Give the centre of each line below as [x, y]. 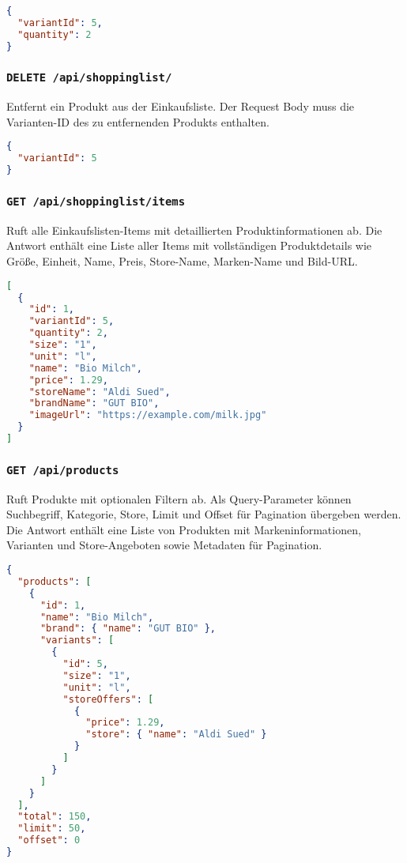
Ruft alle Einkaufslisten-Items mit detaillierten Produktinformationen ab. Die [194, 230]
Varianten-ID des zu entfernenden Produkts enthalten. [138, 121]
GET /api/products [63, 470]
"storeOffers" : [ [108, 699]
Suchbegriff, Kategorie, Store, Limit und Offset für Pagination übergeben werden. [204, 514]
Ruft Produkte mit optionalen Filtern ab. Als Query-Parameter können [179, 498]
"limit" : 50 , [52, 829]
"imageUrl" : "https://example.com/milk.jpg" [148, 415]
